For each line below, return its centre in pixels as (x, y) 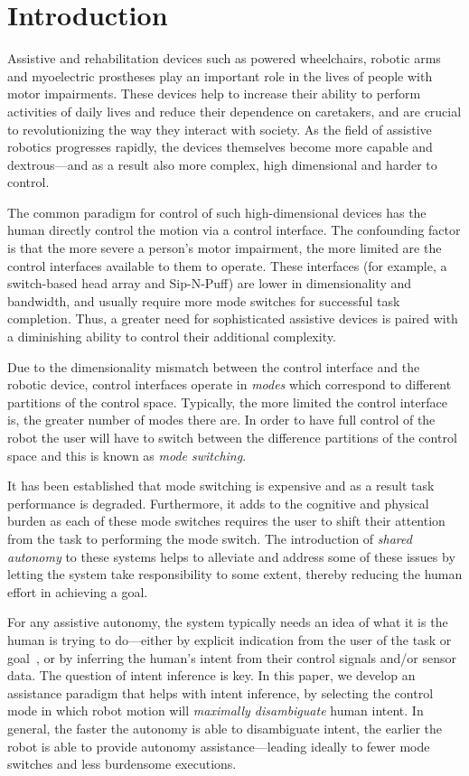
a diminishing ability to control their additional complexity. (172, 337)
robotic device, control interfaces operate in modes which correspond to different (230, 384)
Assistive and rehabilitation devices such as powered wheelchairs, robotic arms (224, 58)
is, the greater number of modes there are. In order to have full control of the (221, 420)
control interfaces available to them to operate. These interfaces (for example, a (227, 265)
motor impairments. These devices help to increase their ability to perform (214, 93)
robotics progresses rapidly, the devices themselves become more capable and (220, 147)
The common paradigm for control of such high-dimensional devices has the (217, 212)
